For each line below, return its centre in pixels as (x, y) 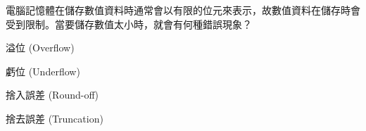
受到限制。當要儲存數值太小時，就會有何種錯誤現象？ (129, 24)
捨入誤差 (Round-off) (52, 95)
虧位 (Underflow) (43, 71)
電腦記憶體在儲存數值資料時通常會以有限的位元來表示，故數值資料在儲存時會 (183, 10)
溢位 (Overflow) (40, 48)
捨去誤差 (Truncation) (55, 118)
